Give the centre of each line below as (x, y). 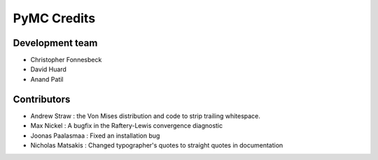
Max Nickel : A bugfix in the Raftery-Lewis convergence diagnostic (127, 126)
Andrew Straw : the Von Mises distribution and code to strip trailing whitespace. (145, 116)
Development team (55, 43)
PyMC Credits (54, 18)
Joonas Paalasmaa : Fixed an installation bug (95, 136)
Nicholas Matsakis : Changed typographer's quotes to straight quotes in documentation (157, 145)
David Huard (48, 69)
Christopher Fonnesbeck (66, 60)
